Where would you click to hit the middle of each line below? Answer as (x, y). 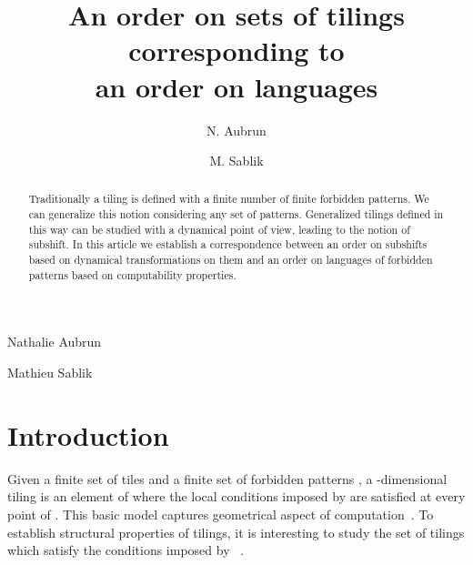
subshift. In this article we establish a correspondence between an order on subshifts (228, 244)
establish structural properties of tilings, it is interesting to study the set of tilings (236, 532)
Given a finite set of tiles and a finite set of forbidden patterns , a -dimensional (227, 478)
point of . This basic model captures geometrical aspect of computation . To (221, 514)
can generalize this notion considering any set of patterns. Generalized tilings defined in (236, 214)
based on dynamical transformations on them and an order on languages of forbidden (231, 260)
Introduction (88, 434)
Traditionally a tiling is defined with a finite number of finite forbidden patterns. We (229, 199)
